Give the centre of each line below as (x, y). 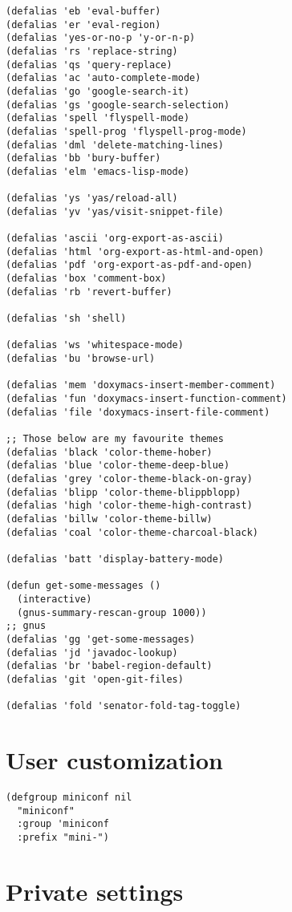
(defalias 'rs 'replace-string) (92, 51)
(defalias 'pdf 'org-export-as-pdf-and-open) (129, 265)
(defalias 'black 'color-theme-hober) (109, 452)
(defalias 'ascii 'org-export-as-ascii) (115, 239)
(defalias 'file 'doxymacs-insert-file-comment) (138, 412)
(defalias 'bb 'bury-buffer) (83, 158)
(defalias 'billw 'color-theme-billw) (109, 519)
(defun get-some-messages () (83, 586)
